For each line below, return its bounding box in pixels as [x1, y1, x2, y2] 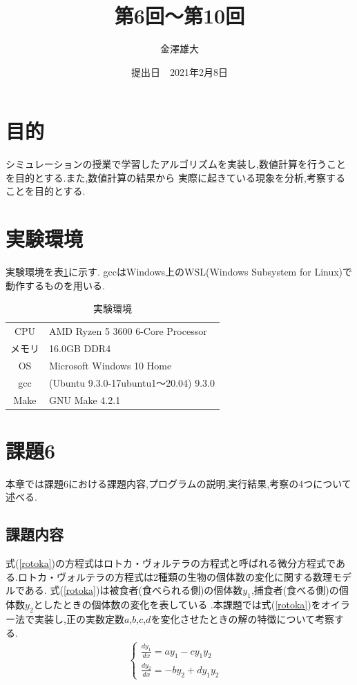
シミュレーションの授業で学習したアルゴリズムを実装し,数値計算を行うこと [6, 157, 346, 171]
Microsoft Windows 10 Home [49, 358, 172, 372]
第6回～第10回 [114, 1, 245, 30]
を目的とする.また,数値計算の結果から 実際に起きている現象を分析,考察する [6, 170, 345, 184]
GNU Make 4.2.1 [49, 392, 121, 407]
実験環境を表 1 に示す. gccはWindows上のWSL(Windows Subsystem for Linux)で [6, 264, 353, 279]
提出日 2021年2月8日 [131, 64, 228, 79]
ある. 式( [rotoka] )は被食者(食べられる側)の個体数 [24, 583, 243, 597]
